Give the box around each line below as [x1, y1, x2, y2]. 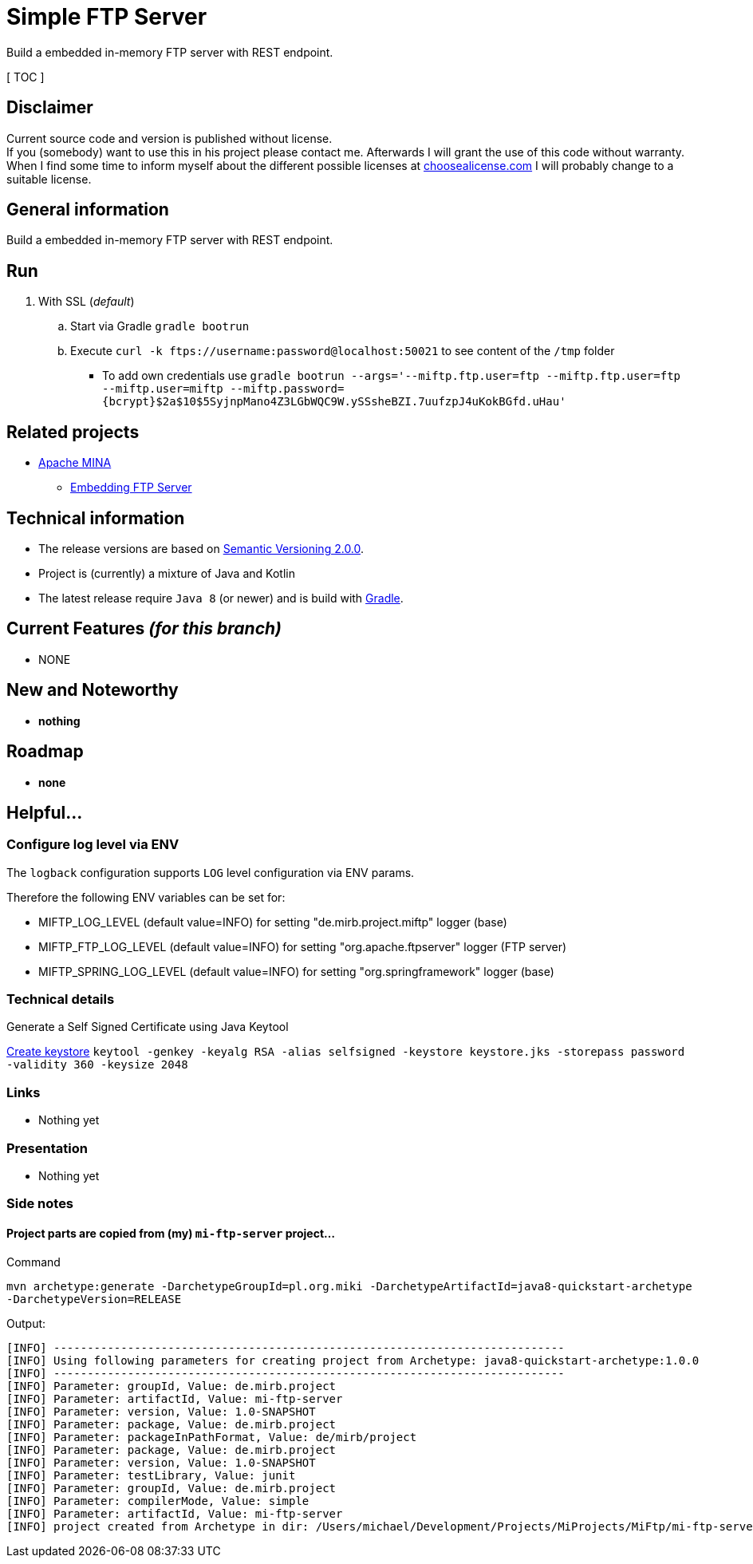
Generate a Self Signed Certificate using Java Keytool [6, 1020, 289, 1034]
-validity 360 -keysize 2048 [6, 1058, 188, 1072]
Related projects [6, 421, 140, 442]
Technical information [6, 508, 185, 528]
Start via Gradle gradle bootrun [70, 319, 250, 334]
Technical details [6, 991, 115, 1008]
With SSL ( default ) [38, 294, 135, 309]
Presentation [6, 1139, 88, 1156]
